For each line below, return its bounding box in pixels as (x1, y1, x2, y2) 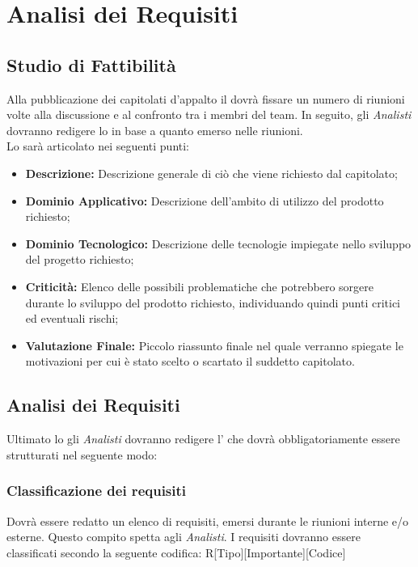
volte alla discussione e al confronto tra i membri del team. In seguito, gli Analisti (6, 106, 412, 123)
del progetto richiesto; (25, 251, 134, 268)
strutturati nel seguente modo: (6, 446, 158, 463)
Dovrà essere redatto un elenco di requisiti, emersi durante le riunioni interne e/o (6, 512, 409, 529)
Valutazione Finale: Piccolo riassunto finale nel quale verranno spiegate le (25, 336, 403, 353)
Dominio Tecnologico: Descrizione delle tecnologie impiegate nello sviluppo (25, 235, 412, 252)
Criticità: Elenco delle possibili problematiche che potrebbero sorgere (25, 277, 374, 294)
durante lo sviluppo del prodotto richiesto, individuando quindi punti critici (25, 294, 401, 311)
